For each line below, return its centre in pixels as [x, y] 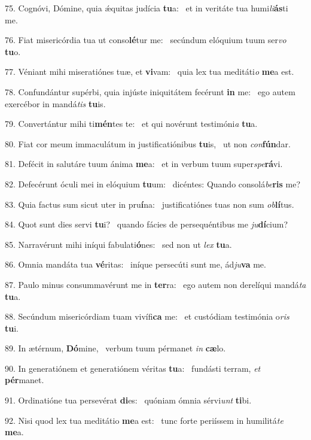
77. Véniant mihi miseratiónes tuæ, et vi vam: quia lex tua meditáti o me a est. [150, 72]
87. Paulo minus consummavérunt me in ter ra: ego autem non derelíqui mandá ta [155, 284]
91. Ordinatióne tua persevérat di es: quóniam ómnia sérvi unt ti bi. [128, 400]
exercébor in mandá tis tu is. [55, 103]
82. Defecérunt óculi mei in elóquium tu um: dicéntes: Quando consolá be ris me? [153, 183]
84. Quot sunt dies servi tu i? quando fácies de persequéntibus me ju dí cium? [147, 224]
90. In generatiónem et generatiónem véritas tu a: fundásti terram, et [133, 368]
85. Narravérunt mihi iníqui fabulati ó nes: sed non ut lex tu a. [118, 244]
